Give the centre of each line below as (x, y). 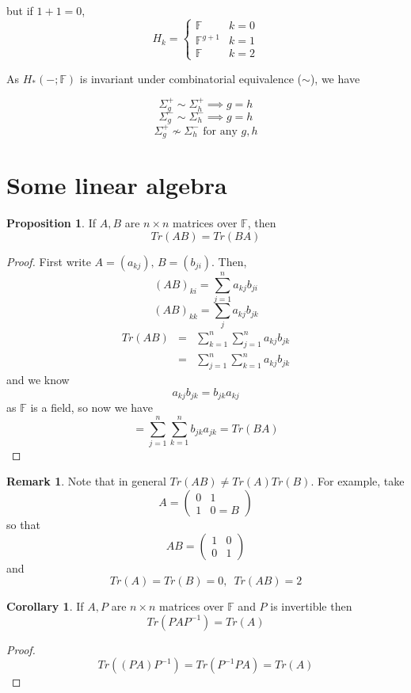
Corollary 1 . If (45, 606)
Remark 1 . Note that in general (86, 481)
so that (23, 525)
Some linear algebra (117, 185)
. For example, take (358, 481)
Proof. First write (49, 261)
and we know (38, 380)
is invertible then (311, 606)
